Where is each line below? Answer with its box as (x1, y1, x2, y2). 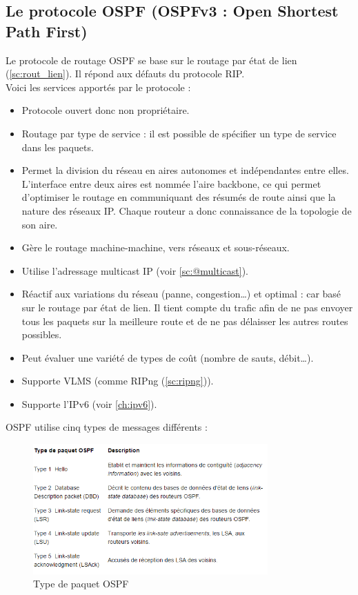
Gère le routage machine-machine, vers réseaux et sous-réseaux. (21, 240, 290, 255)
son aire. (21, 217, 58, 231)
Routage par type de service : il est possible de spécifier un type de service (21, 126, 337, 140)
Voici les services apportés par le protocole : (6, 79, 191, 94)
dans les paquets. (21, 139, 94, 154)
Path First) (6, 20, 88, 41)
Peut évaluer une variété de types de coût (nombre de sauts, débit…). (21, 350, 314, 364)
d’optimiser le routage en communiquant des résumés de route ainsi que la (21, 190, 336, 204)
